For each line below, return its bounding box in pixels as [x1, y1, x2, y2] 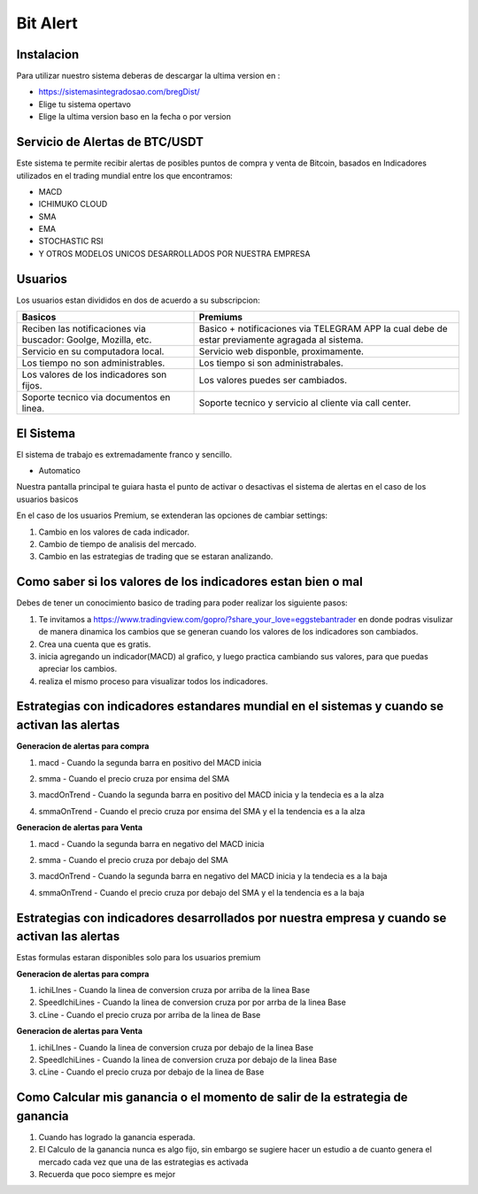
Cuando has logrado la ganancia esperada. [38, 1131, 196, 1142]
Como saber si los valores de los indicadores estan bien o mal [16, 574, 363, 589]
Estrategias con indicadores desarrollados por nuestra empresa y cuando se [16, 910, 447, 925]
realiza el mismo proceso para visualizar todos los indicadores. [38, 675, 268, 686]
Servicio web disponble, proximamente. [198, 345, 365, 358]
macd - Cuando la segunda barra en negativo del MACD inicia [38, 838, 265, 849]
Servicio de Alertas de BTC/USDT [16, 135, 204, 150]
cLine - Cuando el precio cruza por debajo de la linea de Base [38, 1067, 265, 1077]
